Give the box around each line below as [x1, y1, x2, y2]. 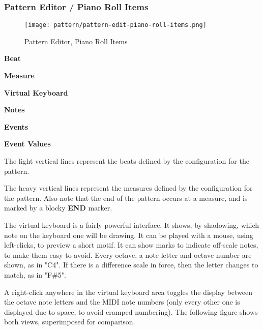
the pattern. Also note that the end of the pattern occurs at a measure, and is [4, 192, 248, 203]
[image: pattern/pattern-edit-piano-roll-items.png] [24, 21, 207, 29]
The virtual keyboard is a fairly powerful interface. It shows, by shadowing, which [4, 220, 259, 230]
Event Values [4, 138, 51, 149]
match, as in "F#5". [4, 269, 66, 280]
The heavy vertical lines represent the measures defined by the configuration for [4, 183, 253, 193]
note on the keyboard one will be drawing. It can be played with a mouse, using [4, 229, 253, 240]
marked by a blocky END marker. [4, 202, 112, 213]
